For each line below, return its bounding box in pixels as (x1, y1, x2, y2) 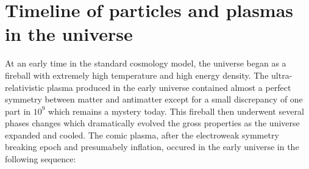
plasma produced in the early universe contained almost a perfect (46, 81, 291, 93)
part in (5, 104, 31, 117)
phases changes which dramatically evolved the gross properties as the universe (5, 117, 300, 129)
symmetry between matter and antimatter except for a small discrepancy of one (5, 93, 303, 106)
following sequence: (5, 153, 76, 165)
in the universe (5, 21, 133, 46)
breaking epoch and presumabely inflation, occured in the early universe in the (5, 140, 299, 153)
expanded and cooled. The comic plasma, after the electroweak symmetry (5, 128, 279, 141)
